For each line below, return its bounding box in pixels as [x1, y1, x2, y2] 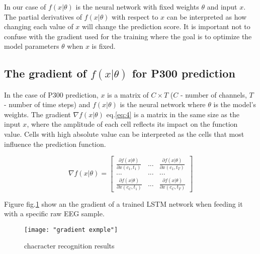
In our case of [4, 2, 46, 12]
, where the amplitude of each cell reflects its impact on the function [27, 119, 238, 129]
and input [207, 2, 237, 12]
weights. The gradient [4, 109, 71, 119]
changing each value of [4, 21, 73, 32]
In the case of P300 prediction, [4, 89, 99, 100]
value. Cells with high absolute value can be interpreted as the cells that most [4, 128, 244, 139]
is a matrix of [107, 89, 149, 100]
